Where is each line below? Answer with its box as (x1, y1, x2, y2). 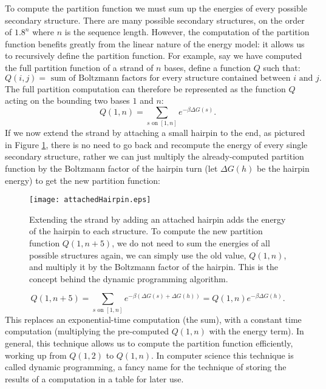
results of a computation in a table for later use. (5, 372, 184, 385)
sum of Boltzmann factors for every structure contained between (50, 73, 291, 83)
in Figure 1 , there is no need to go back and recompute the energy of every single (5, 138, 308, 151)
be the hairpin (256, 161, 310, 174)
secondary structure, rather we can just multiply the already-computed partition (5, 150, 304, 163)
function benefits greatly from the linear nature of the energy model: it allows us (5, 37, 305, 50)
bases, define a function (164, 61, 251, 73)
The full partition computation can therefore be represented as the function (5, 82, 286, 95)
